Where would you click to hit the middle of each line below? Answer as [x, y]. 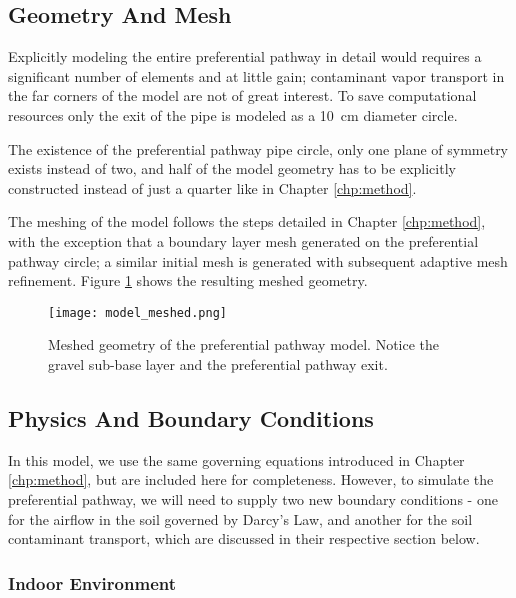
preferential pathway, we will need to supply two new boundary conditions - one [253, 498]
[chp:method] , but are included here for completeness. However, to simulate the [251, 479]
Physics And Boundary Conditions [191, 417]
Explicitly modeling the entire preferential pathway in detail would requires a [245, 56]
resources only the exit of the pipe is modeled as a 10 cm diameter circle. [233, 114]
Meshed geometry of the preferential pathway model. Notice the [244, 344]
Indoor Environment [92, 582]
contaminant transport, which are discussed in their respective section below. [244, 538]
